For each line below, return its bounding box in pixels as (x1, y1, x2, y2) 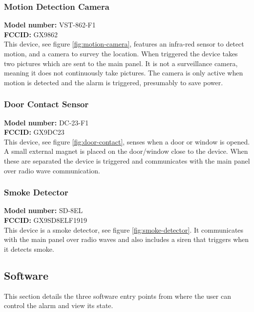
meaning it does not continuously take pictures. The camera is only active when (4, 68, 243, 78)
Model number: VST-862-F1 (4, 20, 96, 30)
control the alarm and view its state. (4, 300, 113, 311)
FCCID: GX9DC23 (4, 127, 64, 137)
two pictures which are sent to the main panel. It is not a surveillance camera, (4, 58, 238, 68)
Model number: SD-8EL (4, 205, 83, 216)
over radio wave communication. (4, 165, 100, 175)
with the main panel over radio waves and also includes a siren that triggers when (4, 234, 249, 244)
